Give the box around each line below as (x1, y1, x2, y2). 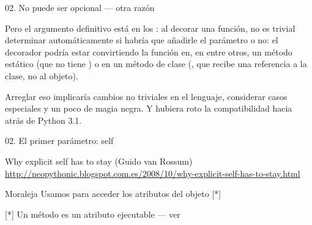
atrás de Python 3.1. (5, 113, 82, 126)
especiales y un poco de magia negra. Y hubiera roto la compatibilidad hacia (5, 102, 292, 115)
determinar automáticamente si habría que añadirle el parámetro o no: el (5, 34, 278, 46)
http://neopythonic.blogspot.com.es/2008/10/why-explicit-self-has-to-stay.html (5, 166, 300, 179)
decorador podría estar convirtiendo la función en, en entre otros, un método (5, 45, 292, 58)
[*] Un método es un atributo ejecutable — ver (5, 207, 180, 220)
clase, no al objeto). (5, 69, 78, 82)
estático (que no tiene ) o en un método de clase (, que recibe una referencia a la (5, 57, 307, 70)
